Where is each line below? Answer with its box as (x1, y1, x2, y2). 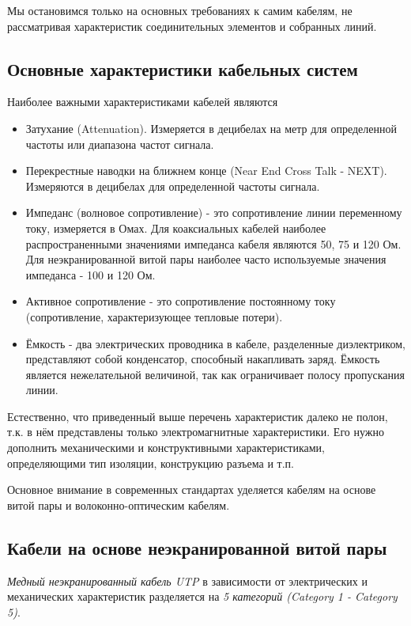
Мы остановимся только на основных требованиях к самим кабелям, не (7, 2, 353, 18)
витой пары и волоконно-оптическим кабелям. (7, 496, 230, 513)
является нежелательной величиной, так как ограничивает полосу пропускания (25, 366, 405, 382)
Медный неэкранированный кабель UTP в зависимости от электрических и (7, 572, 368, 589)
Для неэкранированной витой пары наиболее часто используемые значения (25, 251, 386, 267)
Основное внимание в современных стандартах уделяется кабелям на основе (7, 481, 376, 498)
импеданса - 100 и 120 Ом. (25, 266, 156, 283)
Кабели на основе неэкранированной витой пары (7, 535, 387, 560)
